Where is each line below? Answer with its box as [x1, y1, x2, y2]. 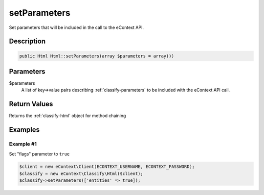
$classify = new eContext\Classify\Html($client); [19, 171, 144, 176]
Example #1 [9, 141, 37, 147]
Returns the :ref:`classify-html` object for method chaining [9, 113, 126, 119]
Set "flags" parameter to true [9, 151, 70, 157]
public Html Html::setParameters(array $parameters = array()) [19, 53, 175, 59]
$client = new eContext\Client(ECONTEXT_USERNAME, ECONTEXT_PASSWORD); [19, 164, 195, 170]
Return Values [9, 100, 53, 108]
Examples [9, 125, 40, 134]
